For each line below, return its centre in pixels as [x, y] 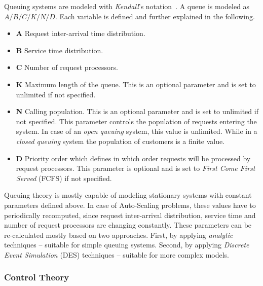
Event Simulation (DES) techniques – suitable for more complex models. [117, 254]
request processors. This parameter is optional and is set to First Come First [136, 168]
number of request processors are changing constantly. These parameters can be [128, 225]
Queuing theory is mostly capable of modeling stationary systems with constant [128, 195]
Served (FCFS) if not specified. [64, 178]
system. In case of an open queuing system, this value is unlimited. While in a [137, 131]
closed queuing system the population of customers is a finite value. [120, 141]
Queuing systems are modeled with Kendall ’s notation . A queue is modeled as [127, 6]
